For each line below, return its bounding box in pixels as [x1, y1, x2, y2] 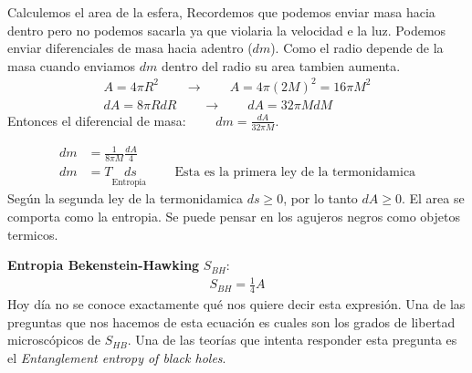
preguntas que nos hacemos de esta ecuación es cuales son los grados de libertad [7, 312, 456, 331]
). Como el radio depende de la [270, 38, 444, 57]
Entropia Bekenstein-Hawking [7, 255, 200, 275]
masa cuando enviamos [7, 56, 136, 75]
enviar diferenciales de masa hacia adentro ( [7, 38, 253, 57]
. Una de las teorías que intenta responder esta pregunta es [127, 330, 457, 349]
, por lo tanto [283, 189, 358, 208]
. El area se [401, 189, 465, 208]
